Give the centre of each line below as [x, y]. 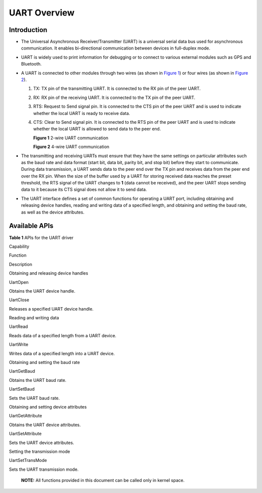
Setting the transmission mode [40, 451]
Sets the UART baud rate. [34, 398]
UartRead [18, 327]
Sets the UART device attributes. [42, 443]
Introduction [28, 30]
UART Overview [42, 13]
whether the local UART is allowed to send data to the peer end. [97, 129]
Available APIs [31, 226]
